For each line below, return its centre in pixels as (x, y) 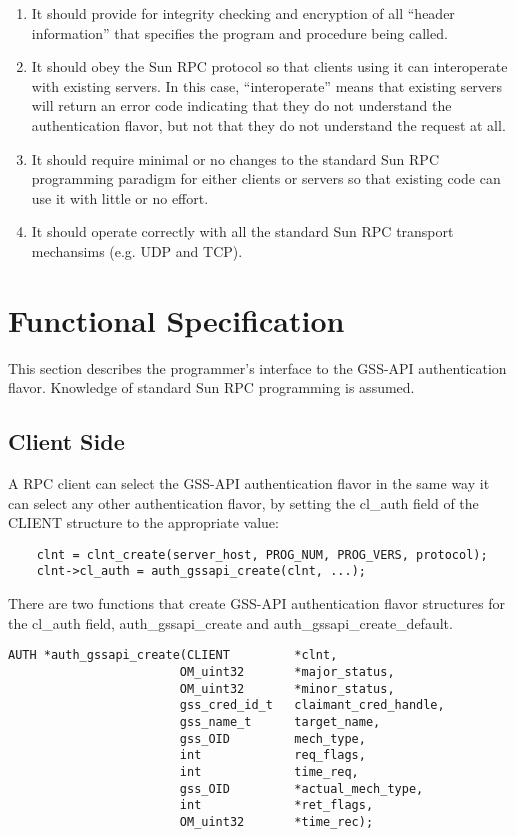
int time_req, (269, 771)
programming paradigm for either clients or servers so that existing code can (266, 178)
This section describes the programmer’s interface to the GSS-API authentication (257, 367)
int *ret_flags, (276, 805)
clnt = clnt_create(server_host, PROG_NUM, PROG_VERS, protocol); (262, 554)
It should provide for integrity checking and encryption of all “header (243, 13)
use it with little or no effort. (120, 197)
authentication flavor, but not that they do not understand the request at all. (268, 124)
